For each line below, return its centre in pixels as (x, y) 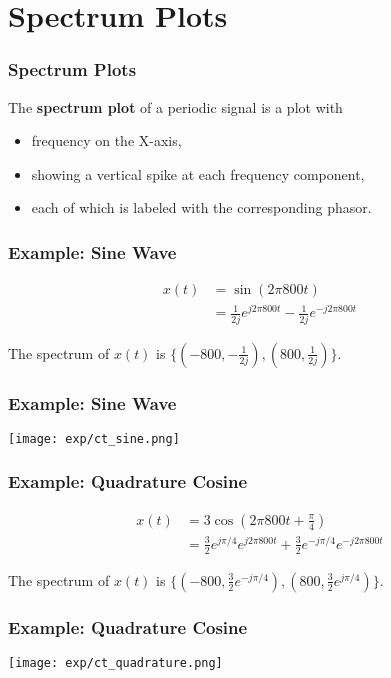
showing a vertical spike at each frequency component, (198, 173)
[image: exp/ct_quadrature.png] (115, 662)
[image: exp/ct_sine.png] (94, 438)
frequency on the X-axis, (106, 140)
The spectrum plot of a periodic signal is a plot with (175, 106)
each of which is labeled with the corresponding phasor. (201, 207)
